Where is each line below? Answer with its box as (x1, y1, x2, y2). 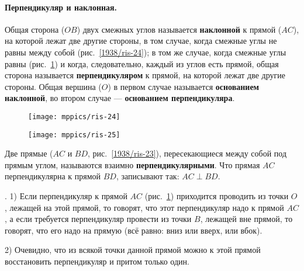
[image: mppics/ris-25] (28, 130, 120, 139)
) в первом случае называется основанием (108, 80, 260, 92)
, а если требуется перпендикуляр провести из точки (5, 213, 192, 225)
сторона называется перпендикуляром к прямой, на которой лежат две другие (5, 69, 285, 81)
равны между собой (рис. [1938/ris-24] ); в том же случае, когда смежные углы (5, 46, 286, 58)
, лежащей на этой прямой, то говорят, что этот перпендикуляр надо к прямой (5, 201, 284, 213)
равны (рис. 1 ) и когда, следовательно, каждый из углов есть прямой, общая (5, 57, 279, 70)
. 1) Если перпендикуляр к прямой (5, 190, 127, 202)
